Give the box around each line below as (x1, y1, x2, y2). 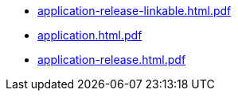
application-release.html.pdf (37, 53, 186, 66)
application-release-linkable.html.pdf (37, 4, 232, 17)
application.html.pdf (37, 28, 142, 42)
